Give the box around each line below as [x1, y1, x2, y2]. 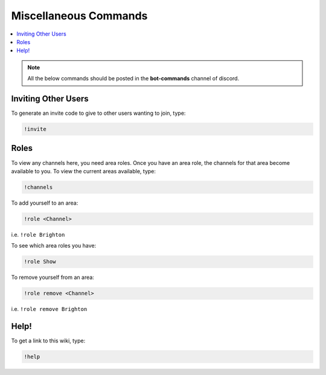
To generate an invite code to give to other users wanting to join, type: [11, 109, 186, 117]
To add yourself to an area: [11, 199, 78, 207]
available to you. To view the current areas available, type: [11, 167, 156, 175]
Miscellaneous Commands [11, 9, 148, 22]
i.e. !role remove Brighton [11, 306, 88, 313]
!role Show [24, 258, 56, 265]
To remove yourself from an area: [11, 274, 95, 281]
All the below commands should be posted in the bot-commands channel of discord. [27, 75, 240, 82]
